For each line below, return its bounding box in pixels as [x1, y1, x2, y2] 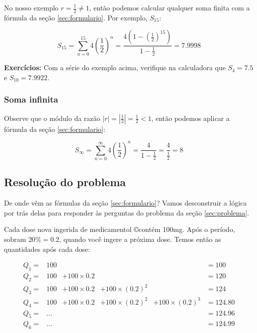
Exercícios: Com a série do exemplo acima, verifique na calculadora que [4, 62, 226, 73]
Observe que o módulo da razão [4, 112, 100, 123]
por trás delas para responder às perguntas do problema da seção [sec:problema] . [4, 207, 249, 218]
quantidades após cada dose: [4, 243, 90, 254]
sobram [4, 234, 26, 244]
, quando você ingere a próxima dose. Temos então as [59, 234, 221, 244]
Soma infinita [4, 93, 59, 106]
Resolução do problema [4, 174, 126, 190]
